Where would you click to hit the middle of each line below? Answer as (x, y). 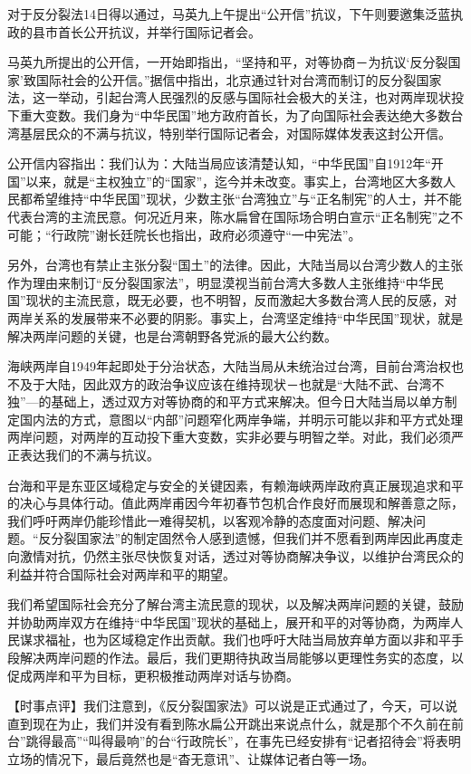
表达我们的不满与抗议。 (89, 455)
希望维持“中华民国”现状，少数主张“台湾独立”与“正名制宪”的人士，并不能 (247, 199)
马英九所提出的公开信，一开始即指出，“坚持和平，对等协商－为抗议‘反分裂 (228, 62)
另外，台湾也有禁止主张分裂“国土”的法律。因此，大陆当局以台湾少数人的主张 (235, 265)
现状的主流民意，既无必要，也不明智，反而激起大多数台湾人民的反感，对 (241, 300)
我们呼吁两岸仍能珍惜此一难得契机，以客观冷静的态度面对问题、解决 (210, 520)
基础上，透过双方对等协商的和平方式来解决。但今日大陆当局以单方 (248, 401)
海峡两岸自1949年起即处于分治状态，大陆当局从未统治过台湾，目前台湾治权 (229, 366)
